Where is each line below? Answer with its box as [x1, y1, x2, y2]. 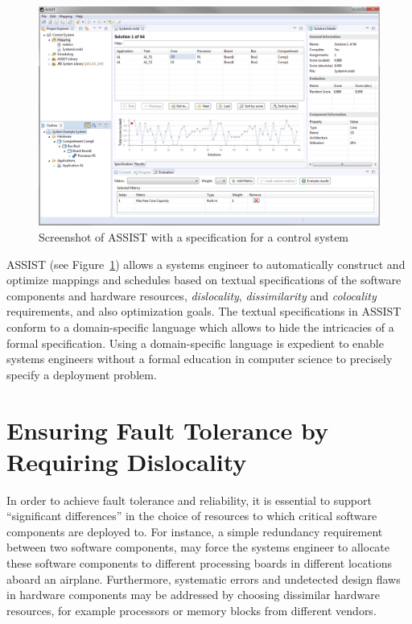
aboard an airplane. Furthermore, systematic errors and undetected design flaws [6, 570, 401, 587]
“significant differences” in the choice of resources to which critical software [6, 507, 377, 524]
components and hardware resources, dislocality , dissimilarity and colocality [6, 287, 377, 304]
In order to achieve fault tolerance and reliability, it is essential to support [6, 491, 372, 508]
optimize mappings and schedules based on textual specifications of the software [6, 271, 402, 288]
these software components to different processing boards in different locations [6, 555, 393, 572]
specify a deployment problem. [6, 366, 157, 382]
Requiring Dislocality [6, 444, 247, 477]
